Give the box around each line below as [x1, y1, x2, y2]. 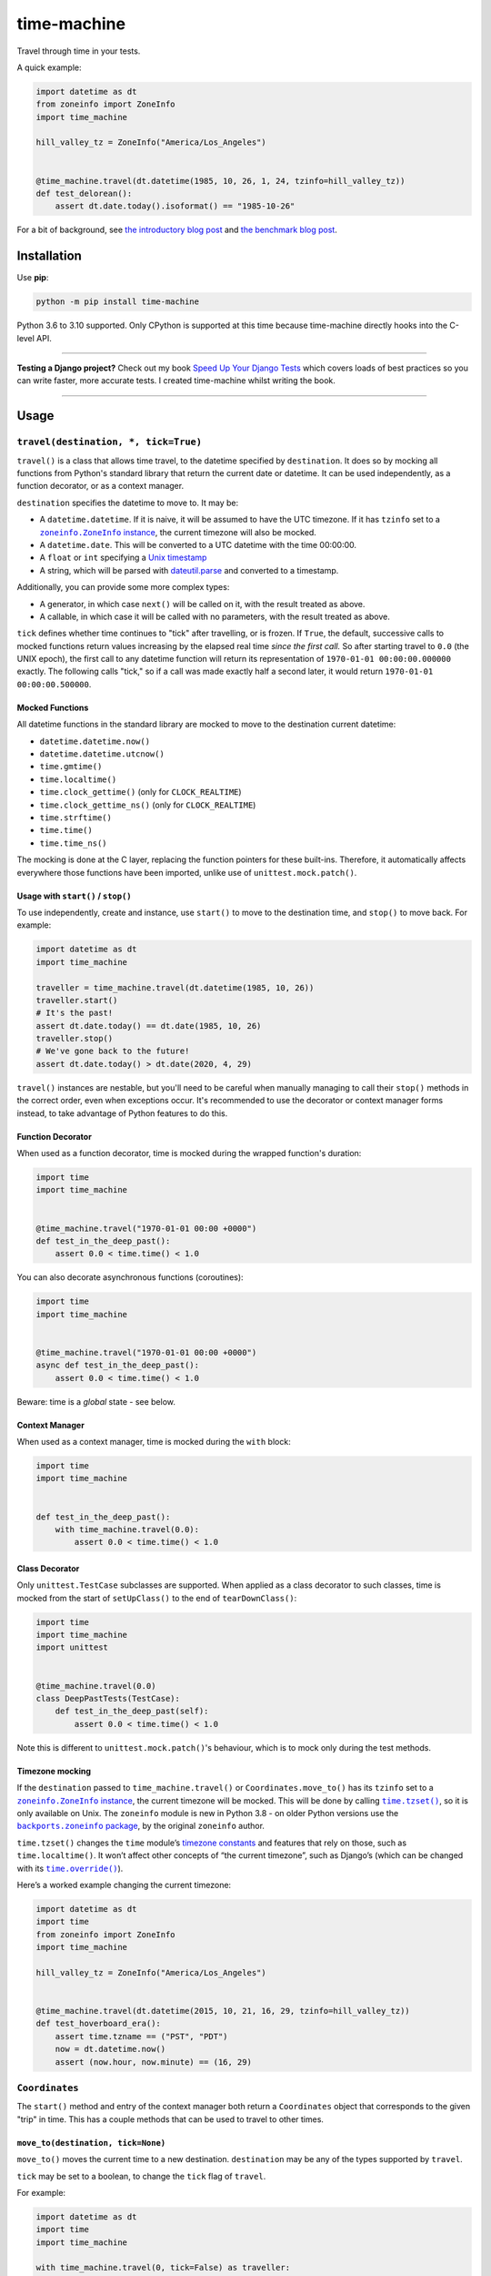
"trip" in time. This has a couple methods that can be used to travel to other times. [16, 2113, 325, 2125]
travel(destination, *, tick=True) [16, 436, 203, 448]
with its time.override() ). [16, 1863, 124, 1874]
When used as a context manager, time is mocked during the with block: [16, 1437, 291, 1448]
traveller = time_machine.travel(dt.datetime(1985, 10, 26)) [35, 982, 315, 992]
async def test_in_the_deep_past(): [35, 1360, 200, 1370]
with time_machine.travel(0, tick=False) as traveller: [35, 2262, 291, 2273]
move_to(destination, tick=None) [16, 2138, 166, 2148]
